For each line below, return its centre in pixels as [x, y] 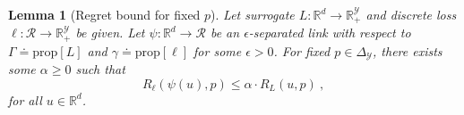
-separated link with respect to [330, 33]
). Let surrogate [253, 14]
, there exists [408, 50]
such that [100, 69]
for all [25, 99]
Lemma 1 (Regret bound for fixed [104, 14]
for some [218, 50]
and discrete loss [411, 14]
